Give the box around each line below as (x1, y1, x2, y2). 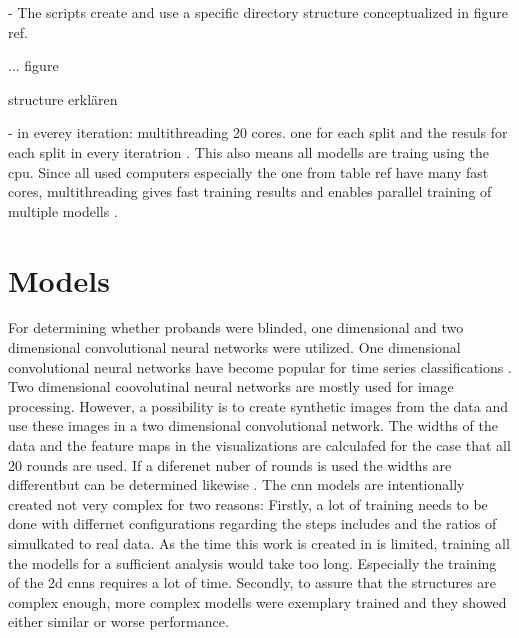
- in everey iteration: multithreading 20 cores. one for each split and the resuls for (8, 122, 508, 143)
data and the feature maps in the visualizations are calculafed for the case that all (8, 435, 511, 456)
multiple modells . (8, 200, 118, 221)
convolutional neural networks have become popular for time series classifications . (8, 356, 512, 377)
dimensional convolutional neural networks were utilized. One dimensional (8, 337, 461, 358)
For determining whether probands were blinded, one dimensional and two (8, 317, 464, 338)
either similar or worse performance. (8, 611, 229, 632)
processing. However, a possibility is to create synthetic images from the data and (8, 395, 508, 416)
